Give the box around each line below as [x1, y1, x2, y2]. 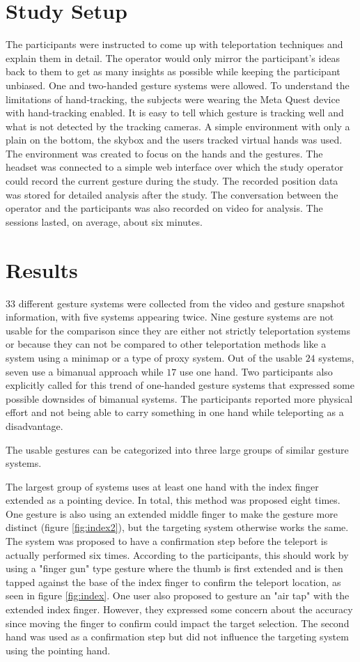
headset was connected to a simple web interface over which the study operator [6, 160, 343, 174]
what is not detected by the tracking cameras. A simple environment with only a [6, 118, 350, 133]
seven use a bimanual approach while [6, 364, 164, 378]
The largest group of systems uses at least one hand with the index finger [6, 479, 319, 493]
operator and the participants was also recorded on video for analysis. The [6, 201, 323, 215]
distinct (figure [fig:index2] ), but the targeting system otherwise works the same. [6, 520, 349, 534]
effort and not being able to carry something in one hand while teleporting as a [6, 405, 344, 419]
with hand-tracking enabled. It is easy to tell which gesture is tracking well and [6, 105, 344, 120]
